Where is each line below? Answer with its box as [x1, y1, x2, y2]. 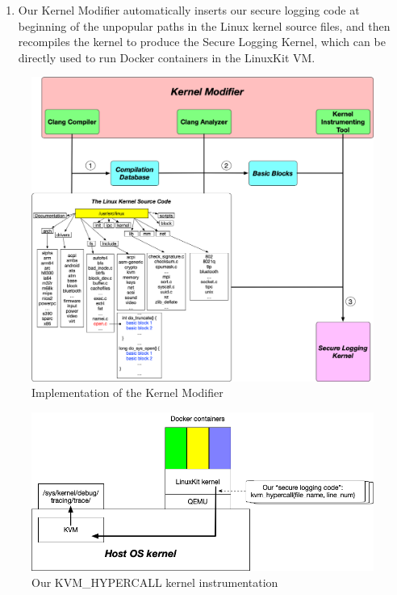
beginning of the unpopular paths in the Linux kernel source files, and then [18, 17, 391, 34]
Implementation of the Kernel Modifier [31, 384, 224, 401]
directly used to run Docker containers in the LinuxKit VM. [18, 49, 316, 65]
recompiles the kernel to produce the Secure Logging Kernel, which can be [18, 33, 386, 50]
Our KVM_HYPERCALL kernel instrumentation [31, 573, 278, 590]
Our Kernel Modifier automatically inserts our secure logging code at [18, 2, 360, 18]
